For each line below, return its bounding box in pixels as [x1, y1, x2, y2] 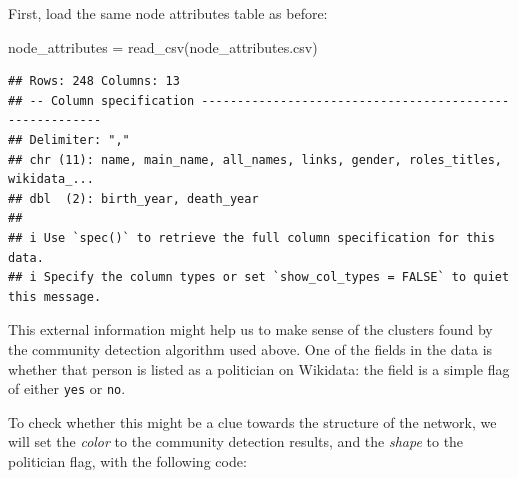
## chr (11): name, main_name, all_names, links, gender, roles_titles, [8, 152, 502, 167]
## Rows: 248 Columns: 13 [8, 74, 180, 89]
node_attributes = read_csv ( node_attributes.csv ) [8, 36, 318, 57]
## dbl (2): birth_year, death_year [8, 191, 259, 206]
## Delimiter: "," [8, 132, 130, 147]
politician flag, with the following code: [8, 450, 247, 471]
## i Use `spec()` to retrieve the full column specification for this [8, 230, 495, 245]
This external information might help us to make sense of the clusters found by [8, 319, 493, 340]
